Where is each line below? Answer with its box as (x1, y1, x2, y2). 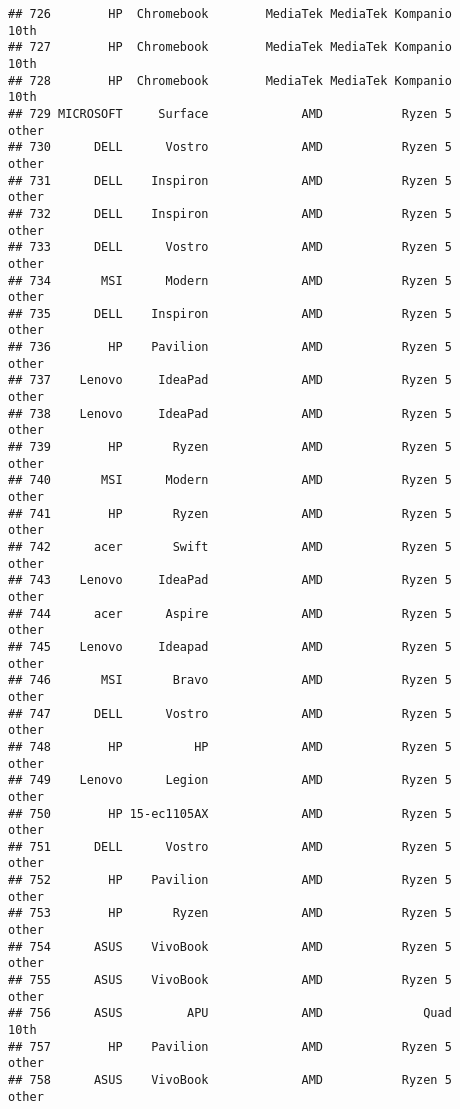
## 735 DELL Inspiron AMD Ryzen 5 (8, 306, 452, 321)
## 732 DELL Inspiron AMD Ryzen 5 (8, 206, 452, 221)
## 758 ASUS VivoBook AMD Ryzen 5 (8, 1073, 452, 1087)
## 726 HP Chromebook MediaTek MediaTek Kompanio (8, 7, 452, 21)
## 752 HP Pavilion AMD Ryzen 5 (8, 873, 452, 888)
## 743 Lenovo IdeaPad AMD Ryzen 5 (8, 573, 452, 588)
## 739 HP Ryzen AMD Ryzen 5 (8, 440, 452, 455)
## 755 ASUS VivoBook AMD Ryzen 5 (8, 973, 452, 988)
